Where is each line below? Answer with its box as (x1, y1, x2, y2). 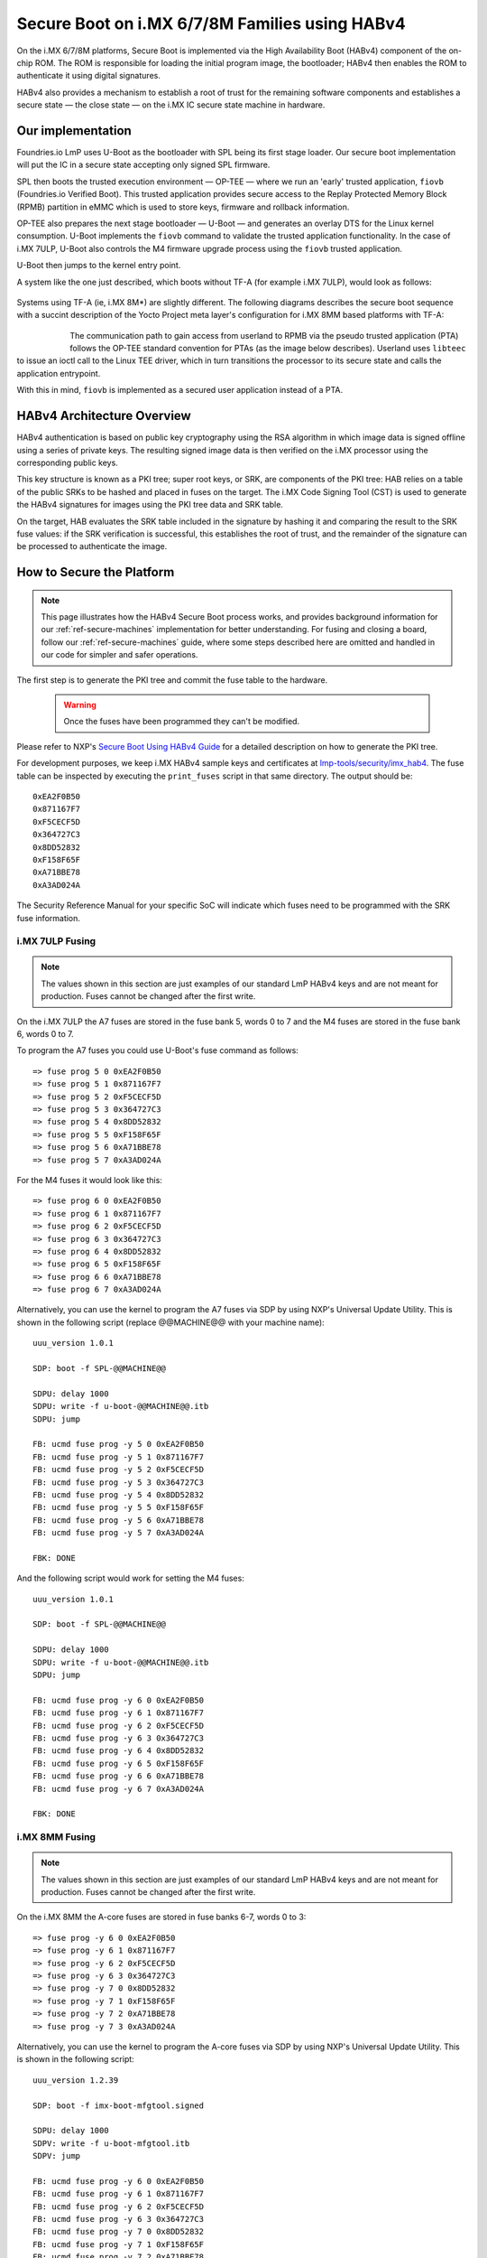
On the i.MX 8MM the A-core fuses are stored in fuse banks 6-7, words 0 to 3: (16, 1911, 307, 1923)
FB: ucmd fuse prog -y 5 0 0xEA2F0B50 (32, 1439, 205, 1450)
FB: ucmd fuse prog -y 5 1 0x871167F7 (32, 1451, 205, 1462)
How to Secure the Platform (16, 564, 175, 580)
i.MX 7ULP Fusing (16, 935, 96, 947)
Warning (63, 700, 96, 711)
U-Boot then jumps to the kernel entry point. (16, 260, 181, 271)
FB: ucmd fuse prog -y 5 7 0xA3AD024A (32, 1527, 205, 1538)
